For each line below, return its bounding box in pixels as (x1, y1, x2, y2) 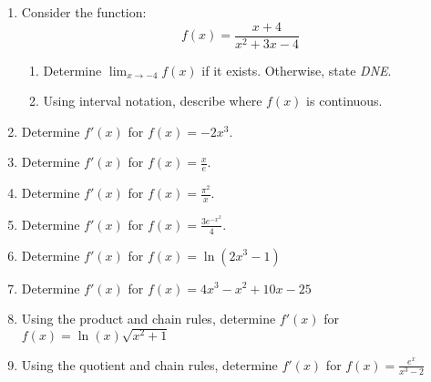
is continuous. (306, 91, 383, 110)
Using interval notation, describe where (43, 91, 262, 110)
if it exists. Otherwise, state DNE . (201, 60, 392, 79)
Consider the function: (21, 3, 147, 21)
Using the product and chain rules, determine (21, 309, 276, 328)
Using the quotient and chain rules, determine (21, 355, 278, 374)
